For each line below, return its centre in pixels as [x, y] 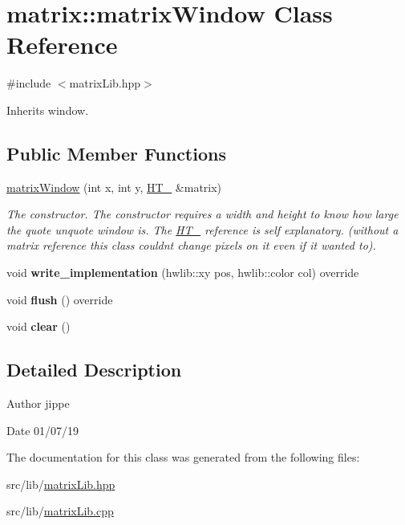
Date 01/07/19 [43, 430]
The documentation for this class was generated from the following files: [183, 457]
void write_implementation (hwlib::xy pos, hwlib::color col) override [183, 273]
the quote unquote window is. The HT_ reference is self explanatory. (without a [202, 229]
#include [29, 83]
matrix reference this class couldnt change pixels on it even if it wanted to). [191, 245]
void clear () [38, 326]
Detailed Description [94, 370]
